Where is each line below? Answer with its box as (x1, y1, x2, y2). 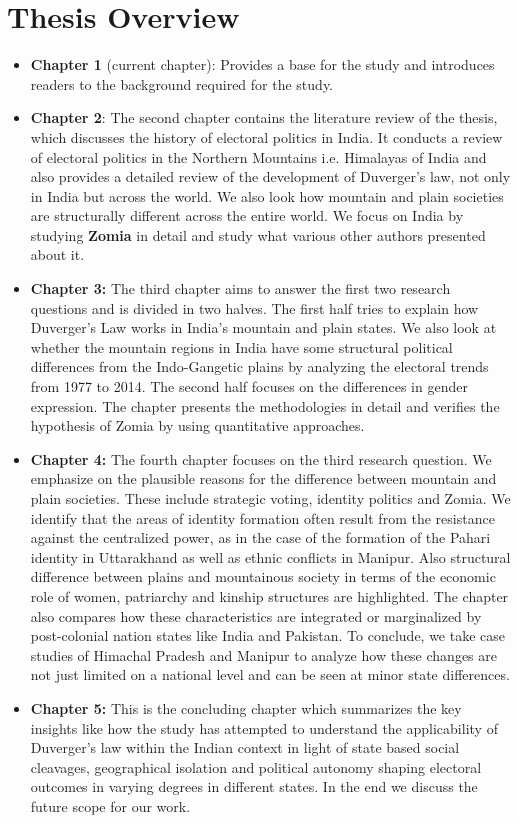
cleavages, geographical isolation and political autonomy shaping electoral (30, 756, 482, 777)
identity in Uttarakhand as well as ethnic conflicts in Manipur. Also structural (30, 546, 511, 567)
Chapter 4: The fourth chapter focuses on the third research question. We (30, 448, 492, 469)
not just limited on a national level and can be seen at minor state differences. (30, 664, 510, 685)
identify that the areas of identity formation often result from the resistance (30, 507, 495, 528)
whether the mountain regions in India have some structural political (30, 336, 453, 357)
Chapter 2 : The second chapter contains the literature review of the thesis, (30, 107, 498, 128)
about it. (30, 244, 85, 265)
